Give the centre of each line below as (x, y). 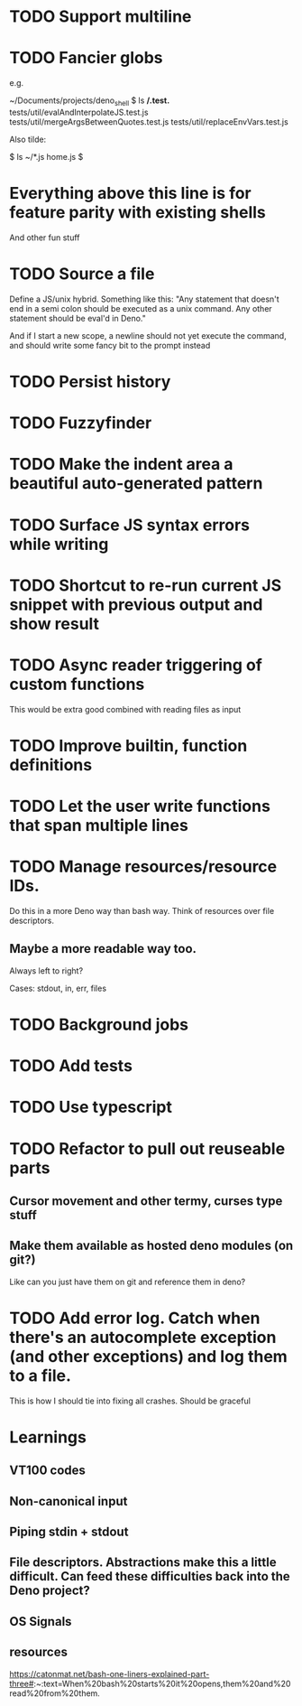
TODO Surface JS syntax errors (130, 525)
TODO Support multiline (101, 17)
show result (55, 624)
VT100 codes (47, 1471)
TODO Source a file (82, 274)
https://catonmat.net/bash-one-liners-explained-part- (110, 1673)
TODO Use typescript (91, 1107)
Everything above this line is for (130, 194)
